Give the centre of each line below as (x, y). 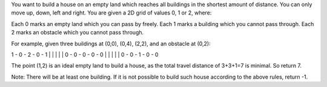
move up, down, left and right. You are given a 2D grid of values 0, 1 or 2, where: (111, 13)
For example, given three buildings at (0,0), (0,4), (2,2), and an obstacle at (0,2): (111, 43)
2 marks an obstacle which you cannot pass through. (78, 33)
